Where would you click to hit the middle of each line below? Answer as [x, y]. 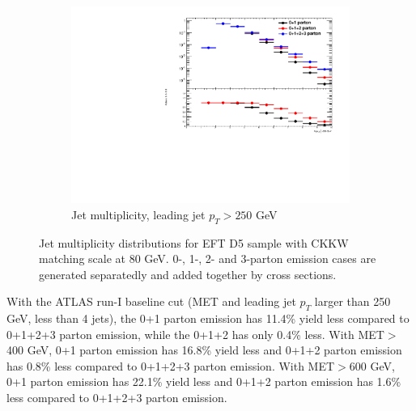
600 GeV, [372, 365]
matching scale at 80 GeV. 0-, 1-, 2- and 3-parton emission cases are [208, 258]
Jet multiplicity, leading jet [138, 214]
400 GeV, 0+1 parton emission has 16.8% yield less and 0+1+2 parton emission [204, 350]
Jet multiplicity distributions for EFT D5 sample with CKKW [194, 242]
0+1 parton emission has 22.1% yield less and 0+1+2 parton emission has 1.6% [204, 381]
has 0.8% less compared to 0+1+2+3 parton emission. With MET [171, 365]
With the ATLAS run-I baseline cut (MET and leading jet [151, 301]
